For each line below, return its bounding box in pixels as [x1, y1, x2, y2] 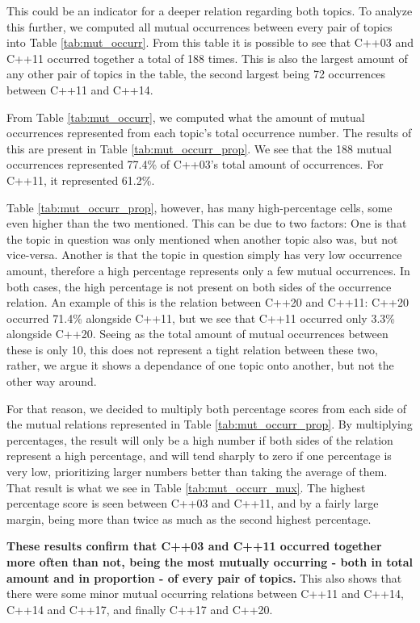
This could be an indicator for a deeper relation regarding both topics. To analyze [6, 2, 413, 19]
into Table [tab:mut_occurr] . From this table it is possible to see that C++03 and [6, 34, 414, 51]
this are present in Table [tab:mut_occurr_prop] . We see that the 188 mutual [6, 140, 392, 157]
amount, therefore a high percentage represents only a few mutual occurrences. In [6, 261, 410, 278]
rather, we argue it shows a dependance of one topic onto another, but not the [6, 357, 394, 374]
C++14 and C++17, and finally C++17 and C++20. [6, 600, 273, 617]
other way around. [6, 373, 97, 390]
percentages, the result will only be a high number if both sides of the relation [6, 431, 393, 448]
